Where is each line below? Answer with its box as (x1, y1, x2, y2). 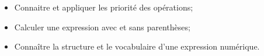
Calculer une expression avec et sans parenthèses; (14, 20, 190, 33)
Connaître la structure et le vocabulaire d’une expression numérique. (14, 40, 260, 52)
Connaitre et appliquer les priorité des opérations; (14, 1, 193, 13)
